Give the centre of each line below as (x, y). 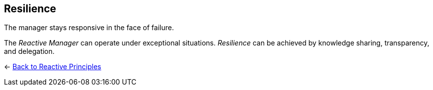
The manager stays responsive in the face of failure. (89, 28)
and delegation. (29, 51)
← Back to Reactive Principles (53, 67)
